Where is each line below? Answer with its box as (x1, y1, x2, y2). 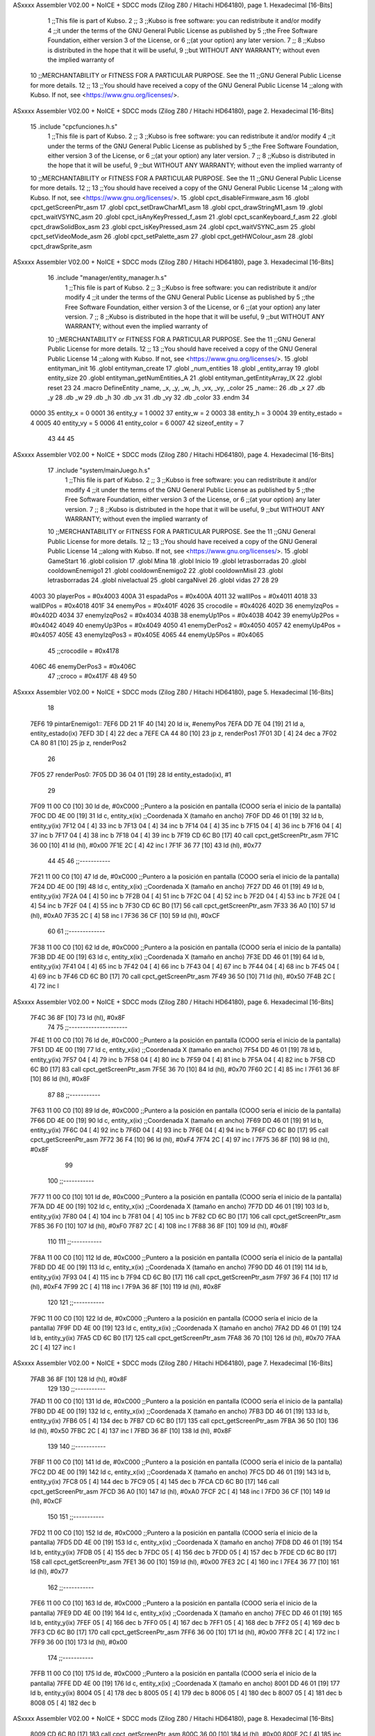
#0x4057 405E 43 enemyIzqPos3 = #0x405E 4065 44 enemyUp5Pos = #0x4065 (30, 631, 264, 639)
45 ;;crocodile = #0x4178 (47, 646, 119, 655)
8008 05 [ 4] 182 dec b (30, 1699, 97, 1707)
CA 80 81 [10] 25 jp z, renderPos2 (30, 739, 127, 747)
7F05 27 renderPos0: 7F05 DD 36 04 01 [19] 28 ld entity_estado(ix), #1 (30, 771, 232, 779)
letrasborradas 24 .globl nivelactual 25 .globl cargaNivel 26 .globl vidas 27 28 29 (47, 576, 279, 585)
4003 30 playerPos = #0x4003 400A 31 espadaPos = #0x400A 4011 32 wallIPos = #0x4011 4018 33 (30, 592, 317, 600)
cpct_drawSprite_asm (30, 242, 92, 250)
